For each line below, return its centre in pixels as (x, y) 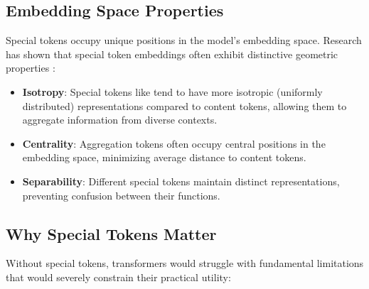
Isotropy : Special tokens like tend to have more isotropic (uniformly (172, 91)
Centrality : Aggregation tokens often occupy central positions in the (174, 143)
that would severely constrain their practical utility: (118, 277)
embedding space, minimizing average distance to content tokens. (164, 157)
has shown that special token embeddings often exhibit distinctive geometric (172, 54)
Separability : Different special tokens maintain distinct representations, (181, 181)
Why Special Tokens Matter (111, 233)
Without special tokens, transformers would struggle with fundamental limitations (185, 263)
